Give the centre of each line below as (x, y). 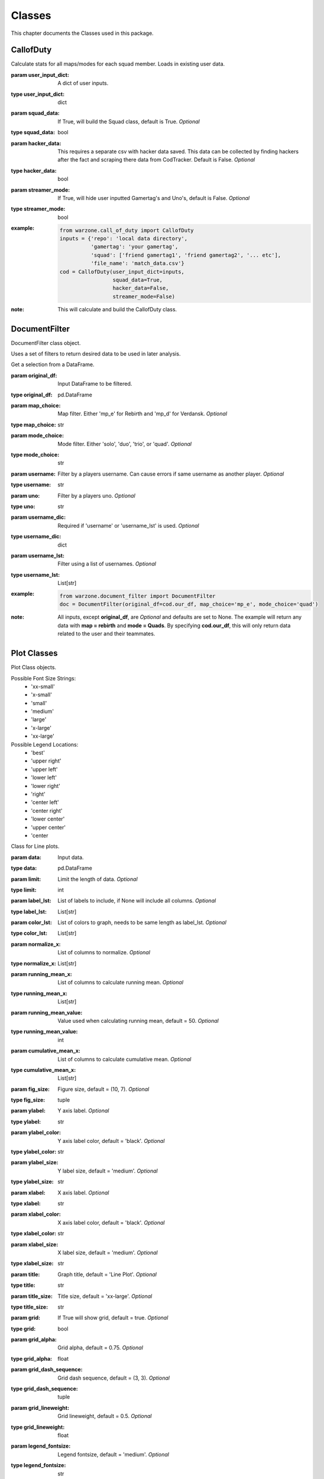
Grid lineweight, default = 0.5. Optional (105, 1416)
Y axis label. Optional (83, 1111)
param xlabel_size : (35, 1244)
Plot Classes (35, 653)
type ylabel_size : (33, 1182)
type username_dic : (36, 537)
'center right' (47, 810)
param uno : (25, 495)
